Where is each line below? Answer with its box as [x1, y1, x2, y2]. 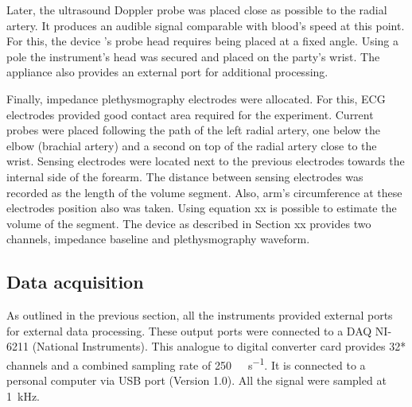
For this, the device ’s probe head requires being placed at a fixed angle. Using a [6, 33, 398, 49]
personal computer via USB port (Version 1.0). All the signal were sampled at [6, 372, 387, 389]
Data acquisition [6, 269, 144, 294]
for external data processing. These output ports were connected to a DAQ [6, 322, 372, 339]
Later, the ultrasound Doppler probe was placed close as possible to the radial [6, 2, 387, 17]
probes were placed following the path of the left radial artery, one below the [6, 122, 381, 138]
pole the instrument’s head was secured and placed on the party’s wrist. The [6, 48, 380, 64]
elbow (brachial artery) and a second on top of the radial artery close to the [6, 137, 377, 153]
